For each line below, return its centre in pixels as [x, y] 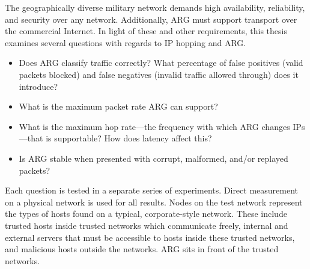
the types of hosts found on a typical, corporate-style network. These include [146, 214]
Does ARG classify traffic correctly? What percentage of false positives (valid [161, 63]
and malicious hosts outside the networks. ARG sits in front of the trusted [142, 249]
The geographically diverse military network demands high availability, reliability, [155, 7]
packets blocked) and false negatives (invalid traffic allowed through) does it [159, 74]
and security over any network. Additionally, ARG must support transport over [151, 19]
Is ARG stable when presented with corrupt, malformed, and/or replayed [153, 158]
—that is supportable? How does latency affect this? [115, 138]
